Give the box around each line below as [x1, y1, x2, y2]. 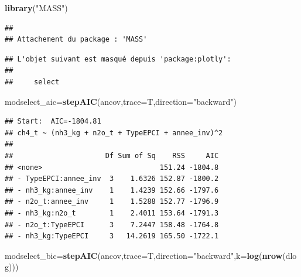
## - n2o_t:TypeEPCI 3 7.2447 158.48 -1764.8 [5, 220, 219, 229]
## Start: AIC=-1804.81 [5, 117, 101, 126]
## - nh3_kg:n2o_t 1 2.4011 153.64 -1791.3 [5, 208, 219, 217]
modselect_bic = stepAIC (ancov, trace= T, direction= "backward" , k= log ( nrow [5, 249, 283, 261]
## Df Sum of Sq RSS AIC [5, 151, 219, 160]
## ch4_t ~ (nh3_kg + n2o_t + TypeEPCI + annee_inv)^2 [5, 128, 223, 137]
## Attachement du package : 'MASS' [5, 35, 148, 44]
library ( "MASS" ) [5, 2, 68, 13]
